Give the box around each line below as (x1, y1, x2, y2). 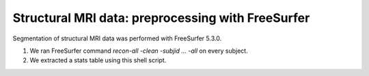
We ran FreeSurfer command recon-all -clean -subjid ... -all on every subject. (29, 47, 249, 55)
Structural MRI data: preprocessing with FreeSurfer (12, 10, 310, 25)
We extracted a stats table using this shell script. (29, 56, 167, 64)
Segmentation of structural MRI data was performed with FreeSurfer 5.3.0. (12, 34, 222, 42)
